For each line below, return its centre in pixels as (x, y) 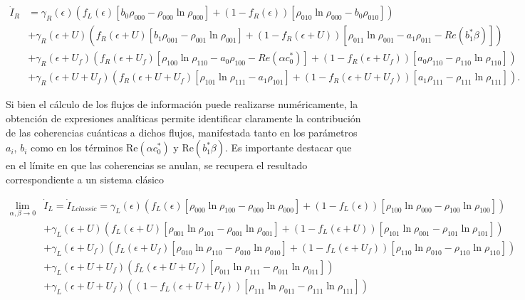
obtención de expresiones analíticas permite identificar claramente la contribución (183, 118)
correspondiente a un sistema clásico (85, 179)
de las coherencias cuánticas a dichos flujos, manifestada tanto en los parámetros (182, 132)
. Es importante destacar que (289, 148)
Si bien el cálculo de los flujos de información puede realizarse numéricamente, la (182, 104)
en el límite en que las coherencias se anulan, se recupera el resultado (157, 165)
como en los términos (77, 148)
